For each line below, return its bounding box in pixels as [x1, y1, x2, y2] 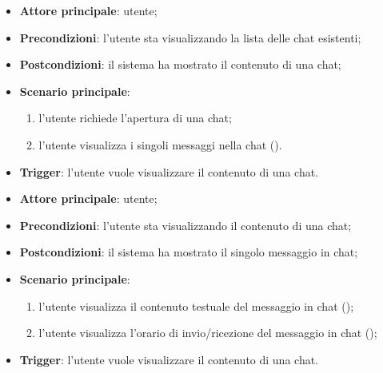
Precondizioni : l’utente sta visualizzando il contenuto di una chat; [19, 216, 352, 233]
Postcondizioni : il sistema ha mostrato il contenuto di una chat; [19, 56, 341, 73]
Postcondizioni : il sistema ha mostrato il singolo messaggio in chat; [19, 244, 358, 260]
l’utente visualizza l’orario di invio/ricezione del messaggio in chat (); [38, 324, 377, 341]
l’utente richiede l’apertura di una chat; [38, 109, 232, 126]
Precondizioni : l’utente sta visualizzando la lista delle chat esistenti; [19, 29, 361, 46]
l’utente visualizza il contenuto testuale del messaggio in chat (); [38, 297, 354, 314]
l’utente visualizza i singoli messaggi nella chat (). [38, 136, 282, 153]
